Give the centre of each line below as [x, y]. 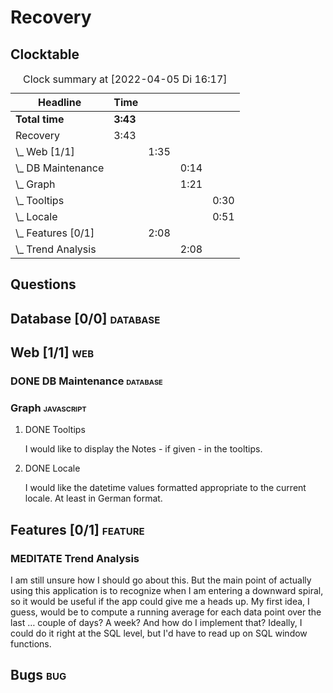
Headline [60, 102]
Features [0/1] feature [77, 529]
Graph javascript [48, 408]
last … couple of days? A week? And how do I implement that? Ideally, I [156, 623]
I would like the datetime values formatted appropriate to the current [165, 488]
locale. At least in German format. [93, 498]
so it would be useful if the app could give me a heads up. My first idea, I [160, 602]
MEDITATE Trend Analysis [75, 558]
